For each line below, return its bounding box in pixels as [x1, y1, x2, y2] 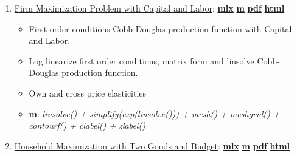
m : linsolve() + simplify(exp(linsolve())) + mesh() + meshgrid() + [29, 107, 280, 120]
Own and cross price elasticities [29, 86, 147, 99]
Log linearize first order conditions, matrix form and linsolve [29, 54, 254, 67]
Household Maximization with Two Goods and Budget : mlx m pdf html [14, 139, 290, 152]
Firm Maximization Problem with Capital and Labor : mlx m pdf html [14, 2, 285, 14]
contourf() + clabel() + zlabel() [29, 119, 145, 132]
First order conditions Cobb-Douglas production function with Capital [29, 22, 292, 35]
